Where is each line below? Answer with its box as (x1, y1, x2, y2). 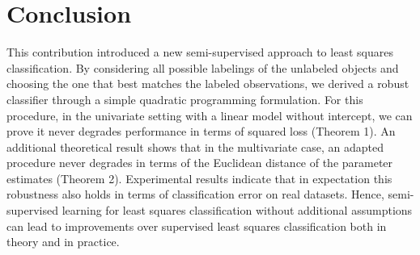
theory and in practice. (6, 233, 120, 250)
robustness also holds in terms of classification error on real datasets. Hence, (6, 186, 384, 203)
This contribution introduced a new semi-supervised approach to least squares (6, 44, 393, 61)
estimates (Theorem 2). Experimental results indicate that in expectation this (6, 169, 392, 186)
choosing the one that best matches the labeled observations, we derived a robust (6, 75, 409, 92)
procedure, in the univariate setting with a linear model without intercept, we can (6, 107, 413, 123)
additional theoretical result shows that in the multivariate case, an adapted (6, 138, 384, 155)
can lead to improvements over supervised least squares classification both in (6, 217, 387, 234)
